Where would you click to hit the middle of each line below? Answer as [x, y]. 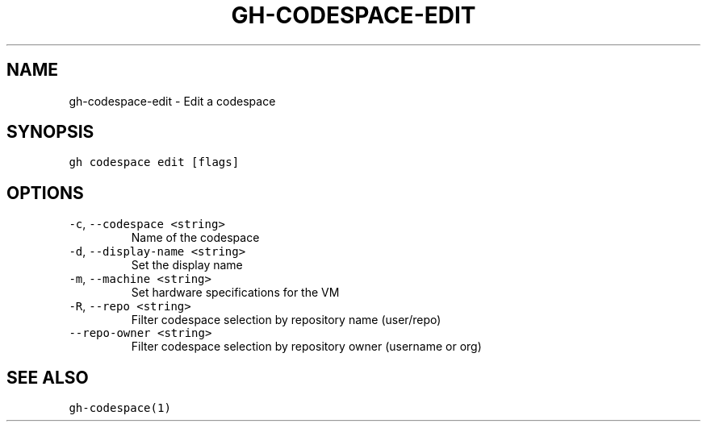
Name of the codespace [195, 238]
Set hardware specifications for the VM [235, 293]
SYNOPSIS [50, 132]
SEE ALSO [48, 377]
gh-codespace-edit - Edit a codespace [172, 101]
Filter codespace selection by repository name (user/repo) [286, 320]
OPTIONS [45, 193]
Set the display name [187, 265]
